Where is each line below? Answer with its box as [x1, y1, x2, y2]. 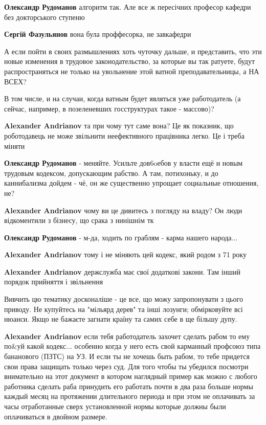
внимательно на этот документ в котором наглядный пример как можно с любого [4, 371, 257, 382]
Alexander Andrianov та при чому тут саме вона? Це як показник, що [4, 120, 234, 131]
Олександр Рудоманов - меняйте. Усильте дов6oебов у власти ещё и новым [4, 158, 243, 168]
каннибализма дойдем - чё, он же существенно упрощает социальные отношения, [4, 177, 259, 188]
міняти [4, 140, 25, 151]
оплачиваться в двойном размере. [4, 411, 107, 421]
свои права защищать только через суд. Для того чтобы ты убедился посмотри [4, 361, 249, 371]
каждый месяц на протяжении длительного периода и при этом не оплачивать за [4, 391, 255, 401]
